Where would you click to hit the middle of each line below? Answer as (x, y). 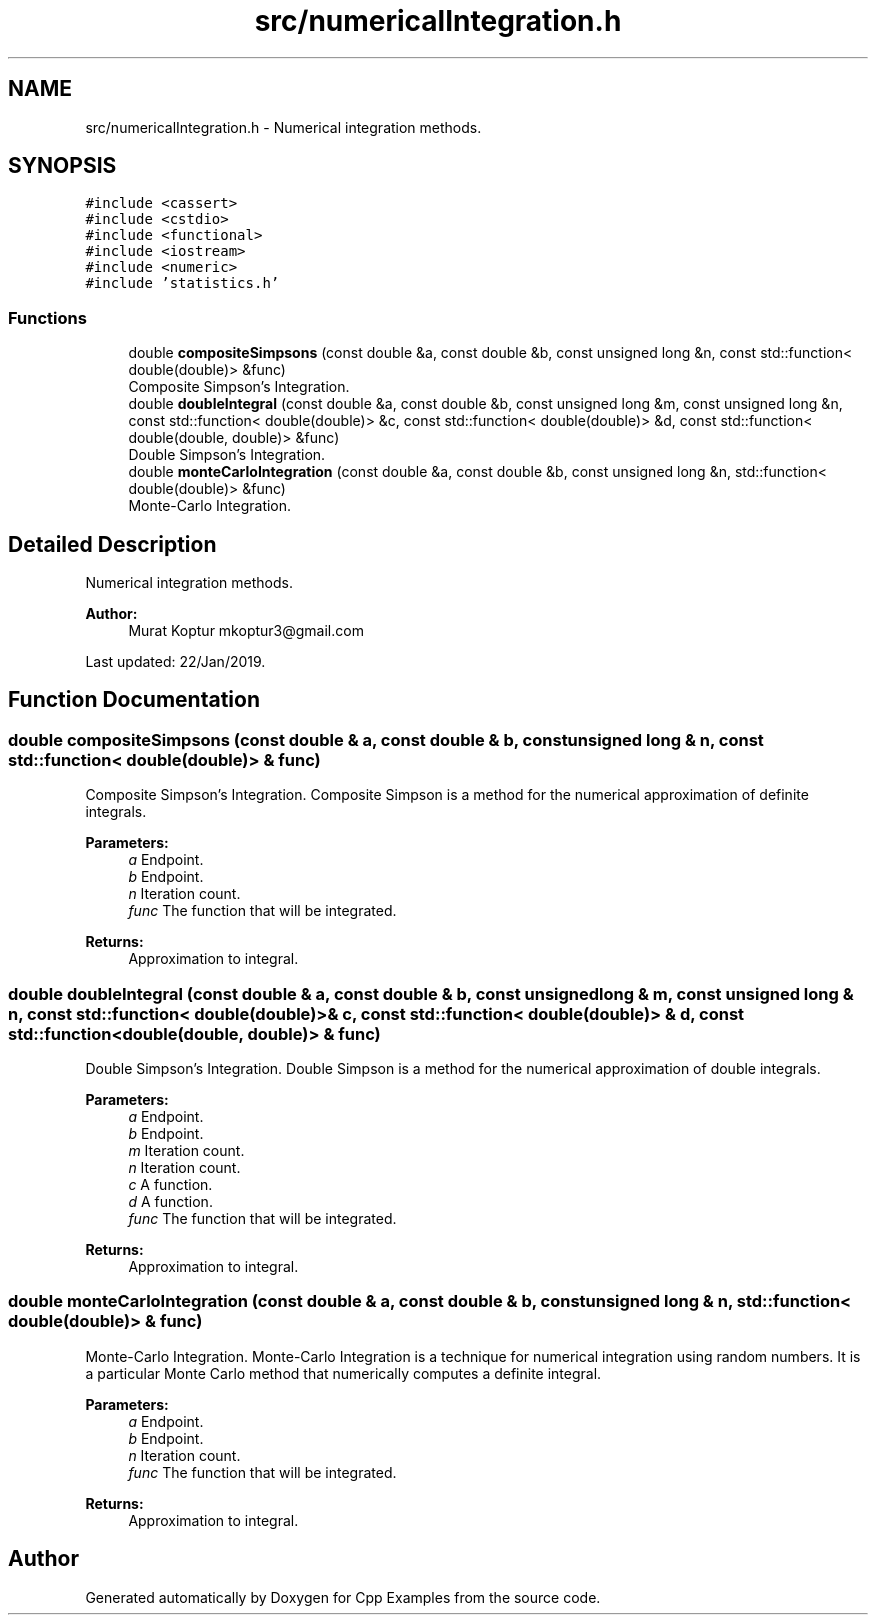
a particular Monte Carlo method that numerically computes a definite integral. (343, 1373)
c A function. (170, 1184)
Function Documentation (134, 700)
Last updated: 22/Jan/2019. (175, 662)
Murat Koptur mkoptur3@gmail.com (246, 631)
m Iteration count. (186, 1150)
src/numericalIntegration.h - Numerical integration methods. (283, 127)
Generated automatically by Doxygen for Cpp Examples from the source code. (343, 1597)
